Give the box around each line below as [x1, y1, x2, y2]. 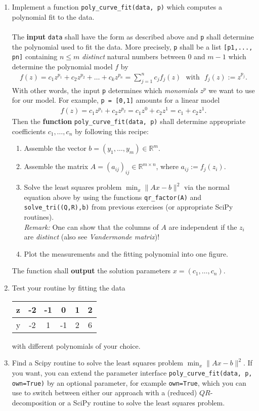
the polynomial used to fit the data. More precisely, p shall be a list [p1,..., [12, 41, 253, 52]
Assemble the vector [24, 143, 87, 153]
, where [156, 161, 179, 172]
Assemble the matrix [24, 161, 89, 172]
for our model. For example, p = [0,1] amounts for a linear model [12, 95, 220, 105]
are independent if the [168, 221, 237, 232]
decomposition [12, 397, 57, 407]
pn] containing [12, 51, 58, 62]
